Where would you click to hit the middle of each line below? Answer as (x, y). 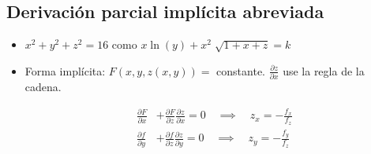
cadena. (43, 87)
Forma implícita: (65, 70)
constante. (241, 70)
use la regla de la (324, 70)
